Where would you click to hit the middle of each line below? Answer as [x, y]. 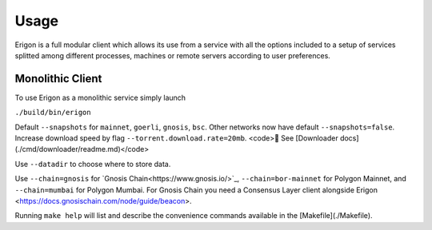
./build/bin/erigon [53, 113]
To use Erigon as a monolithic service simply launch [100, 97]
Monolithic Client [58, 79]
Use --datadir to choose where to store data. [93, 164]
